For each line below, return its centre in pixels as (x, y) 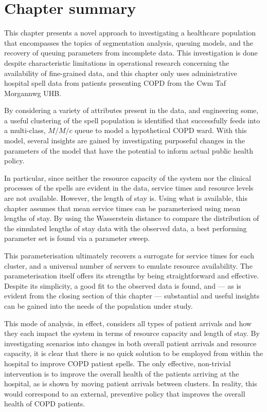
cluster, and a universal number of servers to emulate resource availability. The (128, 265)
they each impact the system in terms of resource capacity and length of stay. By (132, 333)
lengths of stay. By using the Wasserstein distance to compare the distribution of (132, 218)
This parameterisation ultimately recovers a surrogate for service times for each (129, 255)
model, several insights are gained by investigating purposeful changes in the (125, 141)
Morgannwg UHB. (33, 93)
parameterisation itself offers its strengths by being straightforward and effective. (132, 276)
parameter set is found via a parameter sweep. (77, 238)
